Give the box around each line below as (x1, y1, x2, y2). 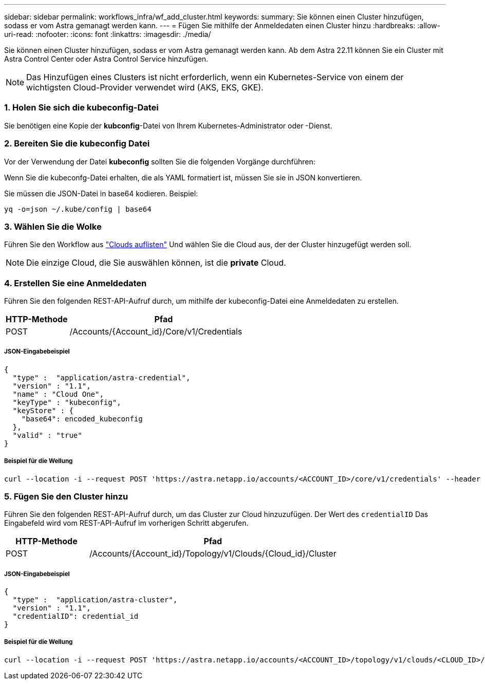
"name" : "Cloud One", (12, 390, 104, 398)
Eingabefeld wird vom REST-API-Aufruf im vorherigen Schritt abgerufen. (4, 519, 249, 528)
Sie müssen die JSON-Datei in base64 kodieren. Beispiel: (4, 189, 198, 198)
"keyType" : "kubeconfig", (12, 398, 121, 406)
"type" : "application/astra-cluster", (12, 596, 178, 604)
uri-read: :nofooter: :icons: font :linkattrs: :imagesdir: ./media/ (4, 30, 211, 39)
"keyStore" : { (12, 406, 73, 415)
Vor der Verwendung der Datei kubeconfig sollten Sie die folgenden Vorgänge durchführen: (4, 157, 315, 166)
